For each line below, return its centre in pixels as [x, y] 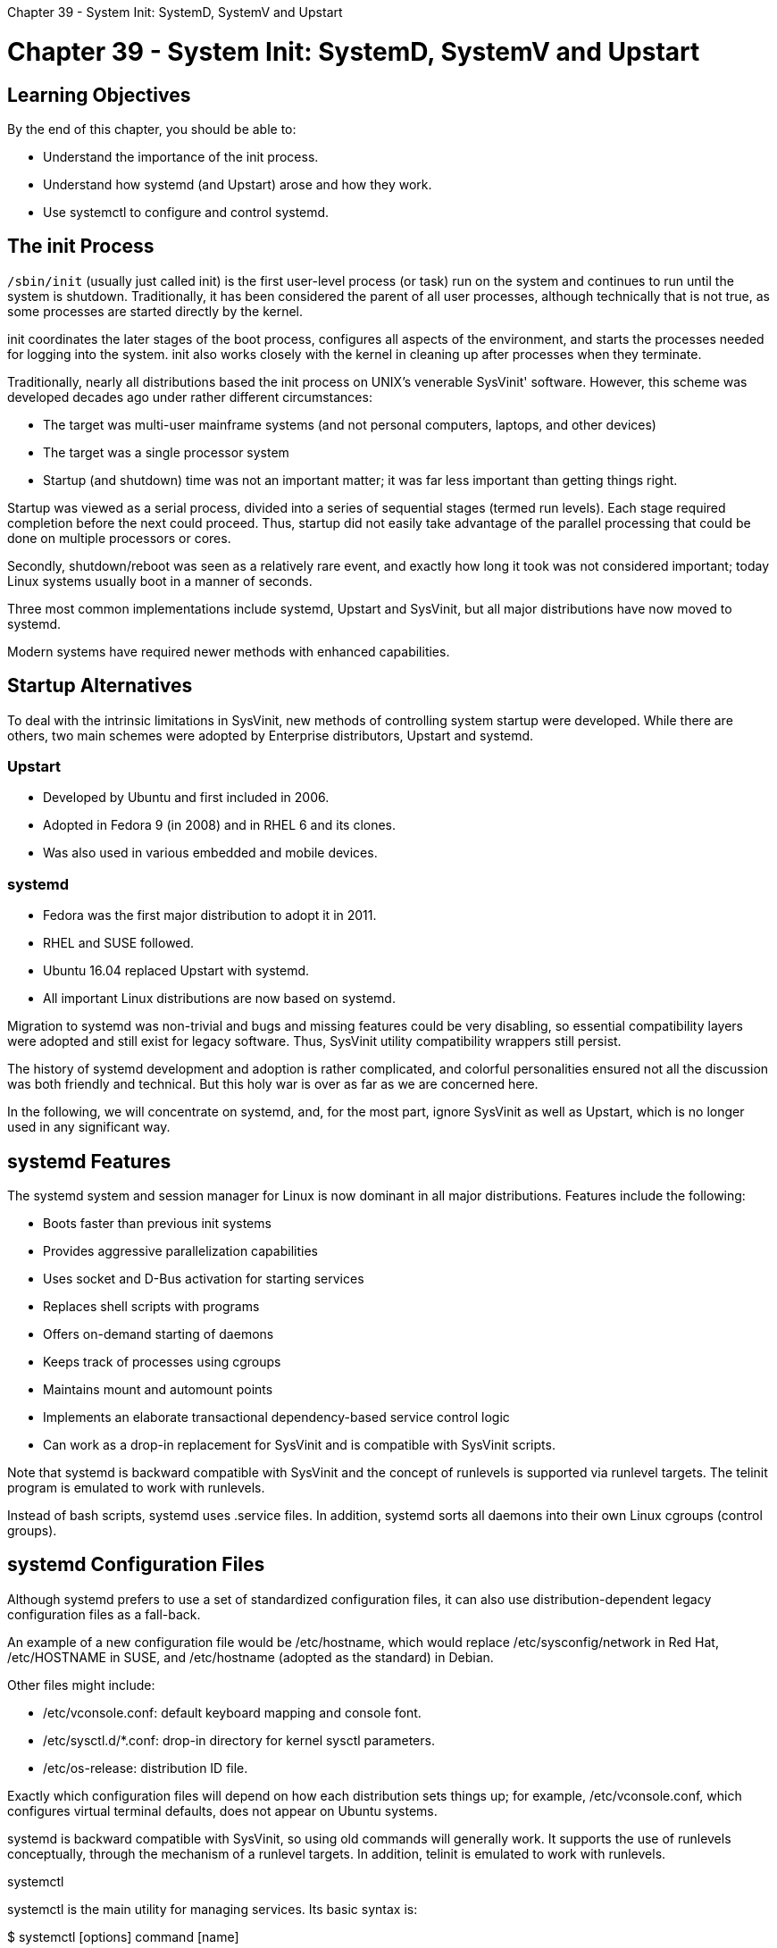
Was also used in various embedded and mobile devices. [210, 853]
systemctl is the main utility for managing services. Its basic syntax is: [213, 1909]
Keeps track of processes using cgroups [162, 1361]
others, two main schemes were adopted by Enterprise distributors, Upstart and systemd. [271, 735]
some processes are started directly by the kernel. [155, 311]
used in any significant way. [89, 1127]
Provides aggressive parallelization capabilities [180, 1250]
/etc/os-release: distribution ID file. [146, 1768]
